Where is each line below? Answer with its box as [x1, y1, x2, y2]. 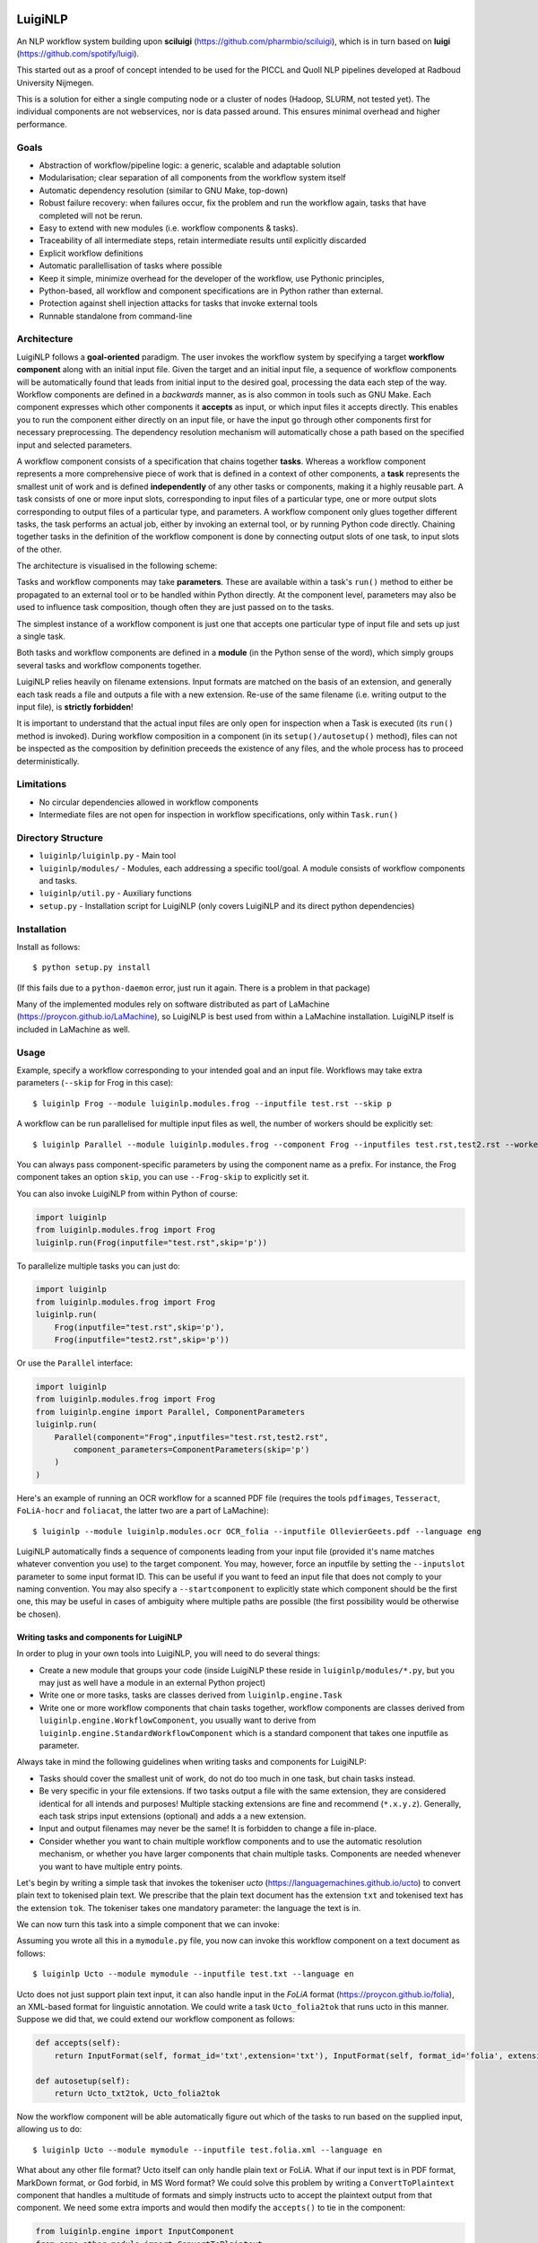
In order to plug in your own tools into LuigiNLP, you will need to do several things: [16, 1648, 321, 1659]
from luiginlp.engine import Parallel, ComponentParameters [35, 1407, 306, 1417]
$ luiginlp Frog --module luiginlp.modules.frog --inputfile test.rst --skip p [32, 1098, 392, 1108]
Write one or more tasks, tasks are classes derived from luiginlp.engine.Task [39, 1689, 343, 1700]
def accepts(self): [35, 2038, 121, 2048]
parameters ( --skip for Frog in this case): [16, 1078, 174, 1088]
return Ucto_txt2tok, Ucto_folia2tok [54, 2088, 221, 2099]
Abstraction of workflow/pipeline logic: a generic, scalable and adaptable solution [39, 160, 341, 170]
